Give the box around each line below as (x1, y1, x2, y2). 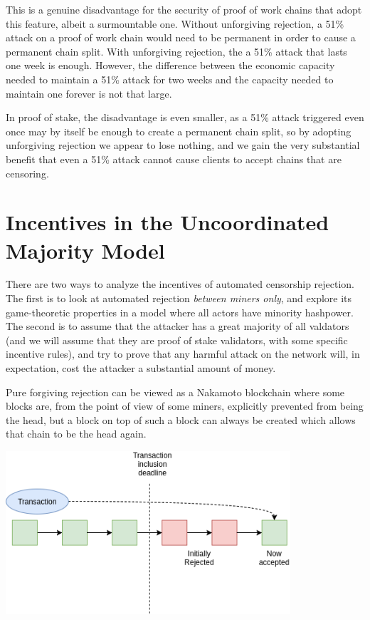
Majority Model (6, 235, 165, 264)
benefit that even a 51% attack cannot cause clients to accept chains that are (6, 151, 342, 166)
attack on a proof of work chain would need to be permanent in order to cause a (6, 30, 356, 45)
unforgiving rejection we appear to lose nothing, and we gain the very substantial (6, 138, 360, 153)
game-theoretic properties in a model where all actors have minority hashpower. (6, 304, 354, 319)
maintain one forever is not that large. (6, 86, 172, 100)
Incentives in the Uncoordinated (6, 207, 329, 237)
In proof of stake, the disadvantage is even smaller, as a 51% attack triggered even (6, 110, 364, 125)
